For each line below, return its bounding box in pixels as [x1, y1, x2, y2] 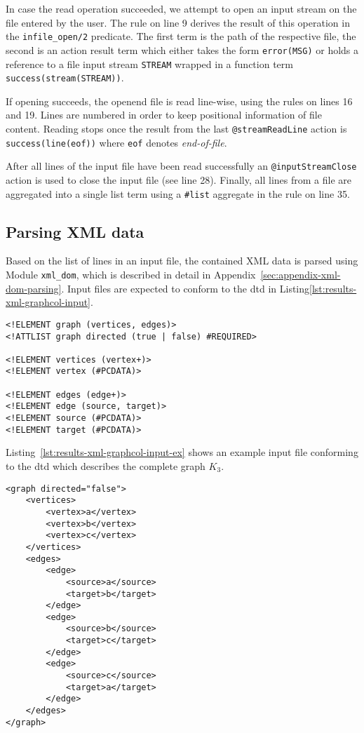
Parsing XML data [6, 220, 144, 242]
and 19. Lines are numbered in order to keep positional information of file [6, 107, 322, 122]
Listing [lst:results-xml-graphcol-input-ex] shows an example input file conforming [6, 445, 358, 459]
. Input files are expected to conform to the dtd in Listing [61, 281, 310, 295]
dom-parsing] [6, 281, 62, 295]
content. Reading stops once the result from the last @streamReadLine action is [6, 121, 347, 135]
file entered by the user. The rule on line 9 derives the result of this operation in [6, 15, 350, 29]
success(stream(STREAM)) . [6, 70, 124, 85]
